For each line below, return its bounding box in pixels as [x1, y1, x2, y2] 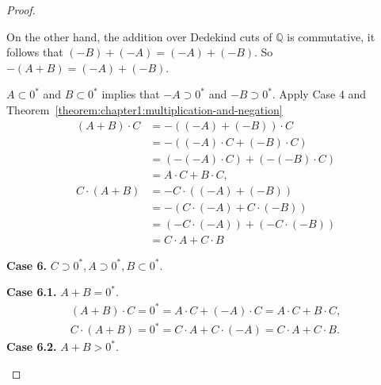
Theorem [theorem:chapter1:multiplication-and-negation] [6, 101, 283, 117]
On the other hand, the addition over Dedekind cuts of [6, 28, 272, 44]
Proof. [6, 2, 36, 17]
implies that [101, 86, 160, 102]
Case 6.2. [6, 338, 57, 355]
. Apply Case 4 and [272, 86, 367, 102]
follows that [6, 44, 63, 60]
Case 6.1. [6, 283, 57, 300]
